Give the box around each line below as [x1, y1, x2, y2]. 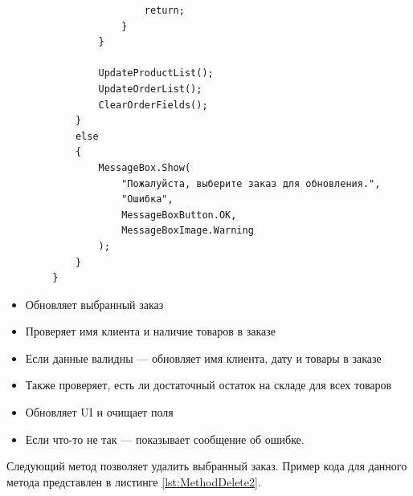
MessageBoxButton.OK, [121, 209, 237, 221]
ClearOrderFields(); [98, 99, 208, 111]
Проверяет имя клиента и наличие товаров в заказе [25, 323, 276, 339]
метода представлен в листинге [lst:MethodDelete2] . [6, 473, 261, 490]
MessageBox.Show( [98, 161, 191, 173]
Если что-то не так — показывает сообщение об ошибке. [25, 430, 305, 447]
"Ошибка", [121, 193, 174, 205]
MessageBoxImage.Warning [121, 225, 254, 237]
